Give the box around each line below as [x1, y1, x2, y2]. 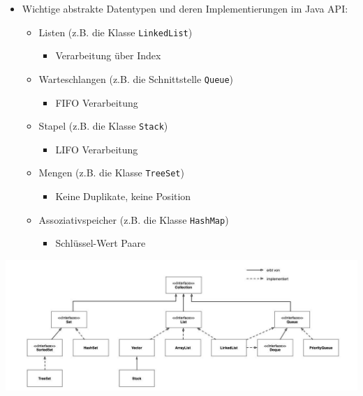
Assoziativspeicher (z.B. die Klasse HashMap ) [38, 212, 229, 227]
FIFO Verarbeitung [55, 95, 138, 109]
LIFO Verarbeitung [55, 142, 138, 156]
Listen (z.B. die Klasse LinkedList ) [38, 24, 193, 39]
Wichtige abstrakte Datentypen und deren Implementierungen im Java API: [22, 1, 348, 15]
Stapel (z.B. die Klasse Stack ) [38, 119, 168, 133]
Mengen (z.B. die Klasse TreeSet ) [38, 165, 184, 180]
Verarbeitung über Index [55, 48, 161, 63]
